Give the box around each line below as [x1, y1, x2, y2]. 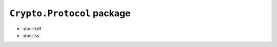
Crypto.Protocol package [9, 8, 131, 19]
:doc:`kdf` [22, 25, 43, 31]
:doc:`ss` [22, 32, 41, 38]
